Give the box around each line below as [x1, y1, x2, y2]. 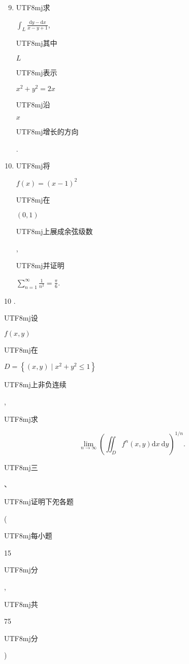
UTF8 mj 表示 [16, 67, 57, 77]
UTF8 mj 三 [4, 461, 38, 472]
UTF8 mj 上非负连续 [4, 379, 67, 390]
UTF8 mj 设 [4, 312, 38, 323]
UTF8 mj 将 [16, 160, 50, 171]
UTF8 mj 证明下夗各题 [4, 496, 74, 506]
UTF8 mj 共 [4, 598, 38, 609]
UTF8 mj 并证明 [16, 260, 65, 271]
